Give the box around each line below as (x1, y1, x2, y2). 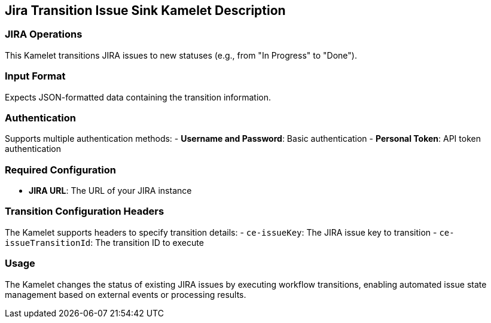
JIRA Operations (5, 28, 83, 41)
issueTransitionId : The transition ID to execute (5, 237, 204, 248)
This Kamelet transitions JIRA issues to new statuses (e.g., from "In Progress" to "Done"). (5, 50, 357, 60)
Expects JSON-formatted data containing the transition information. (5, 92, 272, 102)
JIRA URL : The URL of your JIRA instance (29, 185, 192, 196)
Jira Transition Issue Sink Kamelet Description (5, 3, 286, 18)
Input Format (5, 70, 66, 83)
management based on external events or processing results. (5, 289, 246, 300)
